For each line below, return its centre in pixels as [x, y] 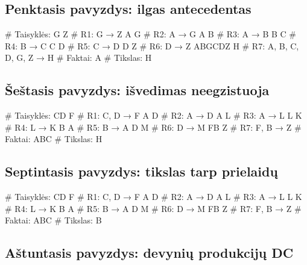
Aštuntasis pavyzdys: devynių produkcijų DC [149, 253]
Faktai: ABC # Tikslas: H [54, 139]
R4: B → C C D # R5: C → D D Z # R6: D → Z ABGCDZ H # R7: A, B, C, [152, 45]
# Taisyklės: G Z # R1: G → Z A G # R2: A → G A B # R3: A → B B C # [151, 34]
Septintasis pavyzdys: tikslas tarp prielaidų [141, 171]
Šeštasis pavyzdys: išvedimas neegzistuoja [137, 90]
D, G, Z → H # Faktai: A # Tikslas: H [78, 58]
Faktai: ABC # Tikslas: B [53, 220]
